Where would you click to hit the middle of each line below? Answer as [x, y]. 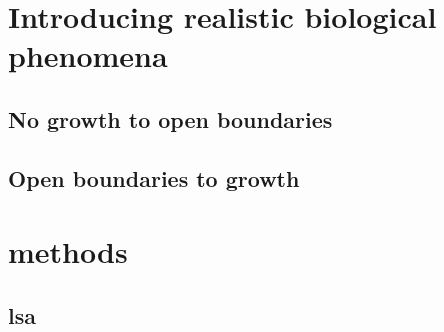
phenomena [88, 55]
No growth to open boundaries [170, 118]
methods [68, 251]
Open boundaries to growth [154, 177]
